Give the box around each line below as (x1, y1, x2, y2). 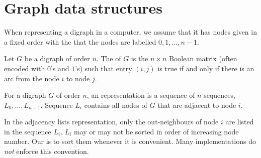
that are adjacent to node (157, 99, 236, 110)
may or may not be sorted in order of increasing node (74, 126, 239, 136)
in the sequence (4, 126, 51, 136)
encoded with (4, 63, 45, 73)
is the (131, 53, 148, 64)
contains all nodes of (84, 99, 147, 110)
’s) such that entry (75, 63, 132, 73)
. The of (96, 53, 121, 64)
